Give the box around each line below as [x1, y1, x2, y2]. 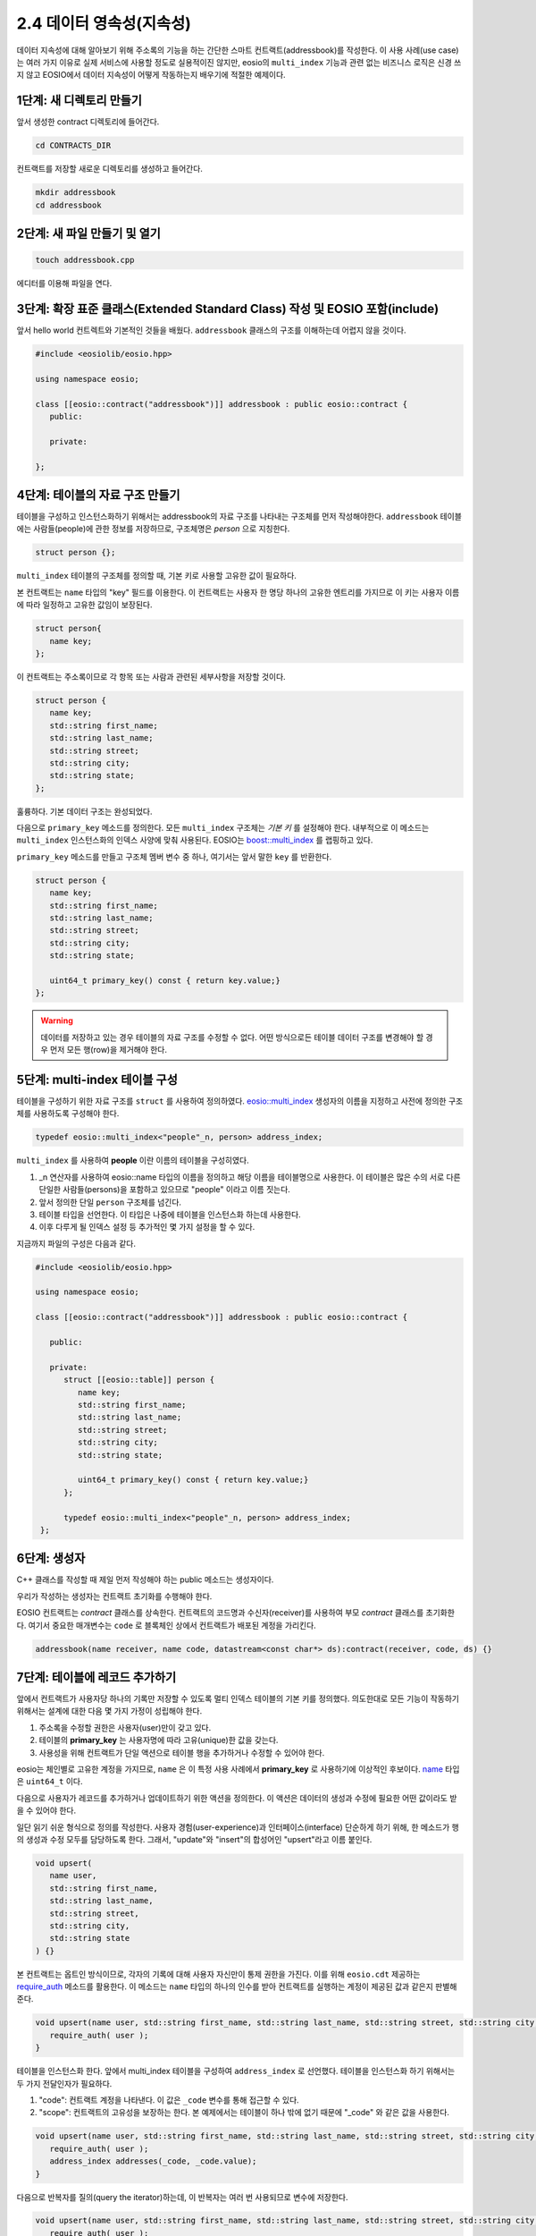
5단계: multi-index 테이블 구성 [16, 1071, 178, 1087]
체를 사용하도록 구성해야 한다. [16, 1108, 120, 1119]
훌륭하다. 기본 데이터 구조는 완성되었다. [16, 806, 153, 817]
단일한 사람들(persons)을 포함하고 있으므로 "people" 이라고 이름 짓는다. [38, 1184, 290, 1195]
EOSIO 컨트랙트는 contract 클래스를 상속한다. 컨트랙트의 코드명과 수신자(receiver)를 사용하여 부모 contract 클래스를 [16, 1607, 424, 1618]
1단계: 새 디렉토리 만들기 [16, 93, 143, 108]
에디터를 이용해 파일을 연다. [16, 278, 113, 289]
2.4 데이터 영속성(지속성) [16, 13, 192, 33]
